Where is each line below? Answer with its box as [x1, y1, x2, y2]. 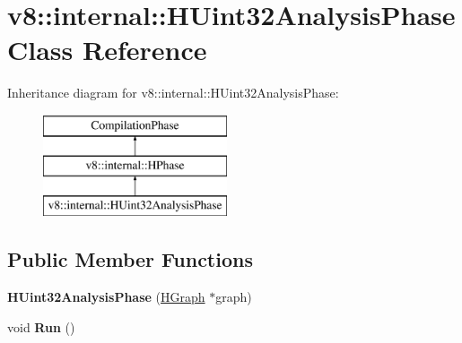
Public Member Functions [7, 245, 253, 273]
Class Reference [7, 31, 207, 68]
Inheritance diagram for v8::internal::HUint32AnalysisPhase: [7, 83, 339, 102]
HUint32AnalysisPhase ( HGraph [7, 287, 205, 306]
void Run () [7, 317, 75, 336]
